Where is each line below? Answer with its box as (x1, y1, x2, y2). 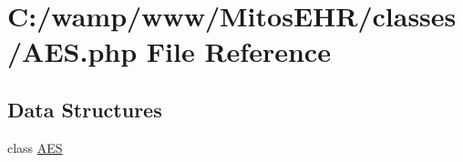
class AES (7, 137, 63, 157)
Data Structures (7, 95, 162, 123)
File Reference (146, 33, 331, 70)
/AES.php (7, 33, 138, 70)
